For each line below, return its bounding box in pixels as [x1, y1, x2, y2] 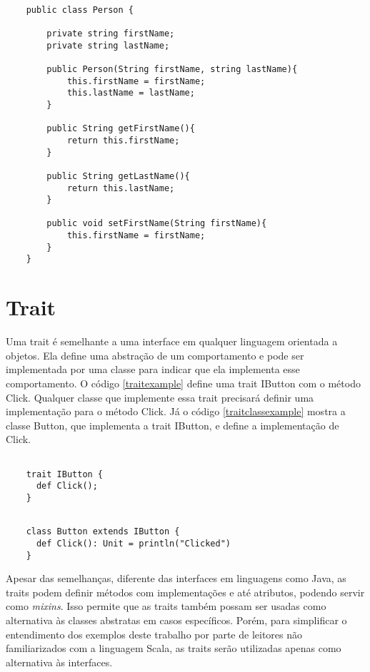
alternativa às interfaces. [6, 654, 113, 669]
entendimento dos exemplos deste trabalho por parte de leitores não [6, 626, 303, 641]
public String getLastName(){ [46, 170, 190, 181]
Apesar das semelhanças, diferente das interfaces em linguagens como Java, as [6, 571, 346, 586]
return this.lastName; [66, 183, 175, 193]
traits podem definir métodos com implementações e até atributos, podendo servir [6, 584, 365, 599]
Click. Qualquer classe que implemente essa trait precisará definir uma [6, 390, 314, 404]
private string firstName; [46, 28, 175, 39]
